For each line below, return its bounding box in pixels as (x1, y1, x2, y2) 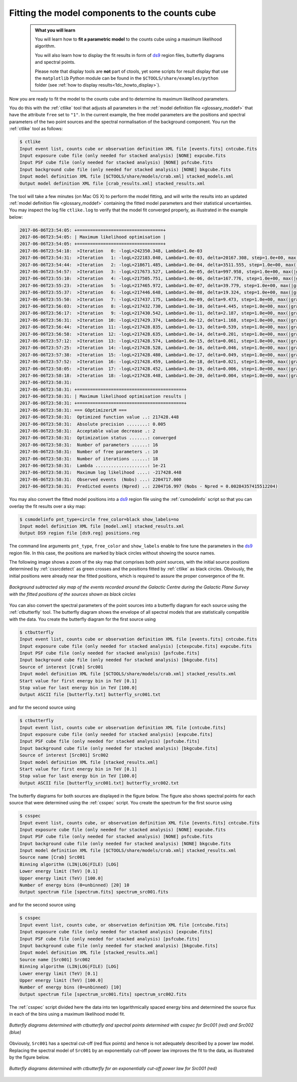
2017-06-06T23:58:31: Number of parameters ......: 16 (19, 442, 158, 447)
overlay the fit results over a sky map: (9, 503, 86, 509)
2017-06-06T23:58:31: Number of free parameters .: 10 (19, 449, 158, 455)
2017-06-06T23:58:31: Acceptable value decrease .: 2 (19, 428, 155, 434)
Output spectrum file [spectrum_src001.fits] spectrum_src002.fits (19, 991, 187, 997)
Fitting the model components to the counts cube (9, 7, 216, 18)
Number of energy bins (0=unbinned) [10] (19, 984, 122, 990)
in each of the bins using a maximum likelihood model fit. (9, 1011, 126, 1017)
